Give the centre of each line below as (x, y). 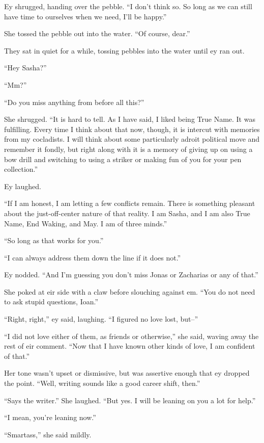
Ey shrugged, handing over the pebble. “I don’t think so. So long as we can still (128, 6)
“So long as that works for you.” (54, 240)
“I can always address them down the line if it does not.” (93, 257)
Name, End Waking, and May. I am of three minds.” (85, 223)
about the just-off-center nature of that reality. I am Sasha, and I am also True (127, 213)
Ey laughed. (23, 186)
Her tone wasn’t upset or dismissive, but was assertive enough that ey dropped (127, 373)
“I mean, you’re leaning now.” (50, 417)
